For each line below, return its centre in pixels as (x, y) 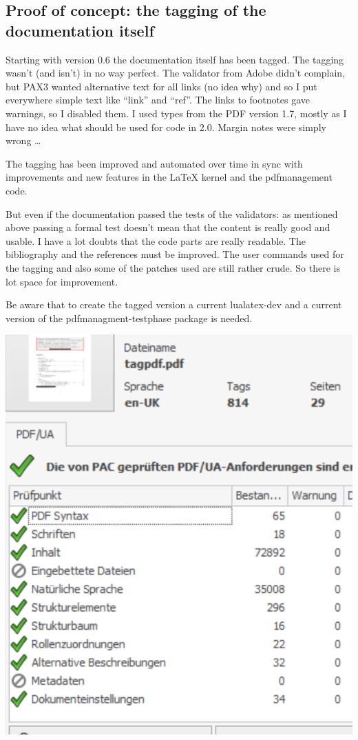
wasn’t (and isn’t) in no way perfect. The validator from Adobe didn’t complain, (176, 73)
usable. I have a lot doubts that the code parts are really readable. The (156, 240)
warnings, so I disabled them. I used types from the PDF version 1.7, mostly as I (176, 113)
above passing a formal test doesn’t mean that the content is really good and (168, 227)
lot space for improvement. (62, 281)
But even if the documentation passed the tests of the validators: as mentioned (172, 213)
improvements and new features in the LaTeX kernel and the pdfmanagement (169, 177)
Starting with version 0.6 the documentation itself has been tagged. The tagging (175, 59)
